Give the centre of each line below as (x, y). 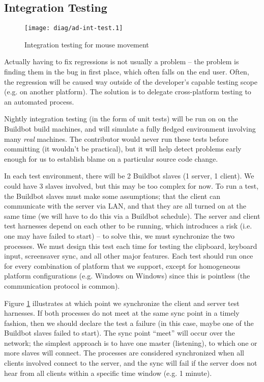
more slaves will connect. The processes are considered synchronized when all (124, 353)
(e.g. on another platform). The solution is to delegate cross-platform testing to (128, 92)
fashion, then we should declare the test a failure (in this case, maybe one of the (129, 323)
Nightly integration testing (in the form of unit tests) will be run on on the (121, 119)
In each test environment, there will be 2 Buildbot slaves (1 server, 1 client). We (129, 176)
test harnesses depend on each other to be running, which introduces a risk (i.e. (128, 226)
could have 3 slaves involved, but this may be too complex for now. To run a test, (131, 185)
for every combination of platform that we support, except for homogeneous (122, 265)
